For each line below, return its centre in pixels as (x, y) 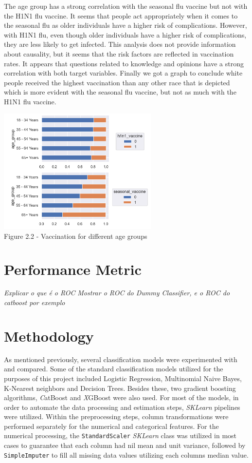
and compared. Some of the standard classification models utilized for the (114, 369)
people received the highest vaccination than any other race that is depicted (117, 82)
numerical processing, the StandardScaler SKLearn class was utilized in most (120, 435)
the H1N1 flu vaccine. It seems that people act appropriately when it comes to (121, 15)
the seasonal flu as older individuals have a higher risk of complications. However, (126, 25)
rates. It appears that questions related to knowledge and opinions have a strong (124, 63)
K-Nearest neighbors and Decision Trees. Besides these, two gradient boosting (120, 388)
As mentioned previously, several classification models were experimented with (121, 359)
